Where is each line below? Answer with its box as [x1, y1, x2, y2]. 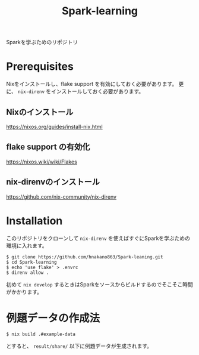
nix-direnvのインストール [6, 177, 100, 187]
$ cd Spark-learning [6, 259, 58, 265]
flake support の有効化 [6, 142, 90, 152]
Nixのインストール [6, 107, 74, 117]
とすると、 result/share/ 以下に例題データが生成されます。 [6, 342, 153, 350]
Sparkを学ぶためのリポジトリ [6, 39, 78, 46]
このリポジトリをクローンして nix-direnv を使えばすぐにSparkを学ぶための [6, 234, 191, 242]
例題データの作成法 [6, 311, 100, 325]
